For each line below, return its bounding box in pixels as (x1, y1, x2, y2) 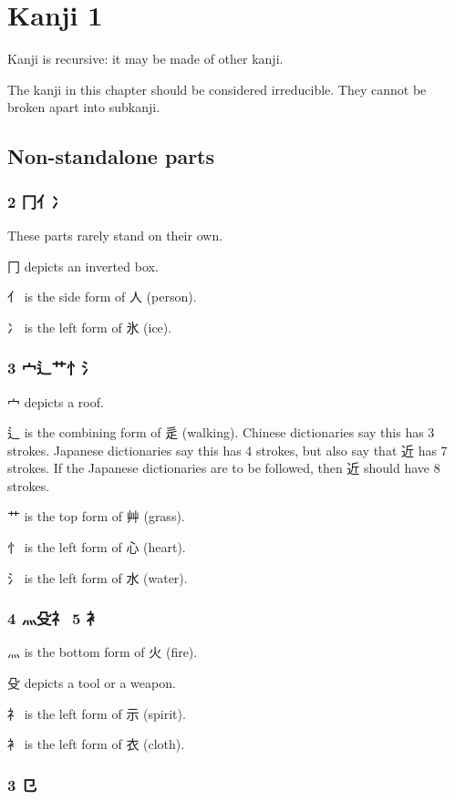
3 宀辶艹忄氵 (7, 356, 97, 379)
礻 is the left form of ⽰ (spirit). (7, 703, 186, 723)
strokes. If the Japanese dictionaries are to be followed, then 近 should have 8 (7, 458, 440, 477)
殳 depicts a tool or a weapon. (7, 673, 176, 692)
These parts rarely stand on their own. (7, 225, 223, 244)
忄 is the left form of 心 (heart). (7, 538, 186, 557)
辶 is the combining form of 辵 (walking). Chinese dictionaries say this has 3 (7, 423, 435, 442)
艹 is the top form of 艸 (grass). (7, 507, 185, 526)
